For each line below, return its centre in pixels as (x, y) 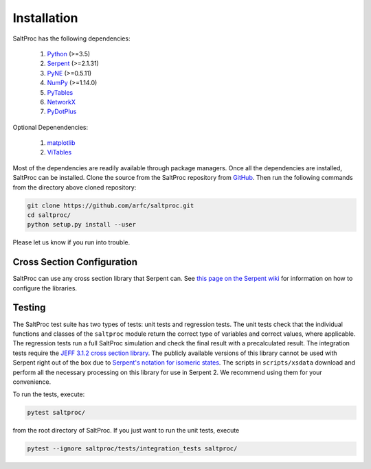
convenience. (32, 382)
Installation (45, 18)
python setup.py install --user (82, 225)
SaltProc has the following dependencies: (71, 38)
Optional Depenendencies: (50, 127)
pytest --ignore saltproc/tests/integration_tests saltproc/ (132, 449)
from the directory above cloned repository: (75, 187)
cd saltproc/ (49, 215)
